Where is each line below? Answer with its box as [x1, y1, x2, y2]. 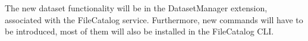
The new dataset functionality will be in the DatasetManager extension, [5, 2, 268, 14]
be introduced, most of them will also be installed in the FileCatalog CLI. [5, 25, 274, 37]
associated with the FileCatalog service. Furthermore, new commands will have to [5, 13, 303, 26]
